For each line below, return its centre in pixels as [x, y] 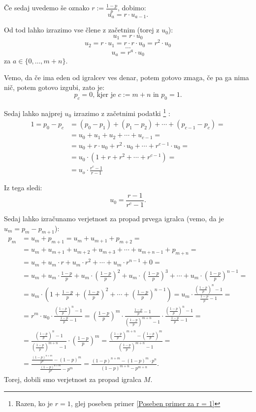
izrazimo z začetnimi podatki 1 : [122, 112]
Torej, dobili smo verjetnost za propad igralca [73, 379]
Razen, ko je [34, 403]
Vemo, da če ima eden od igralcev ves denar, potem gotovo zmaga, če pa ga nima [127, 77]
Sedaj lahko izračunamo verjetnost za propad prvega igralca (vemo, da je [114, 218]
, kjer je [104, 95]
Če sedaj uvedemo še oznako [47, 7]
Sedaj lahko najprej [33, 113]
